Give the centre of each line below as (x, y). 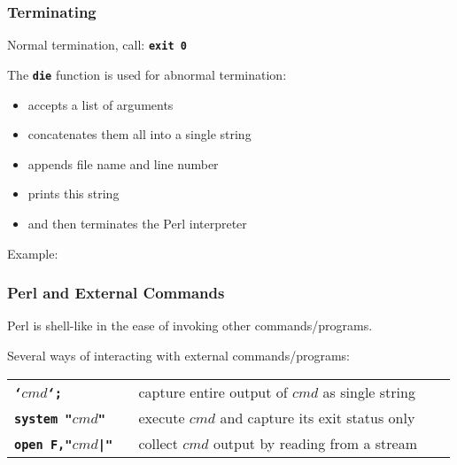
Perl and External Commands (116, 293)
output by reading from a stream (315, 443)
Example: (33, 253)
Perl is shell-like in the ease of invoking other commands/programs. (190, 325)
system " (43, 418)
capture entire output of (213, 391)
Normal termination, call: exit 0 (97, 45)
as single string (369, 391)
